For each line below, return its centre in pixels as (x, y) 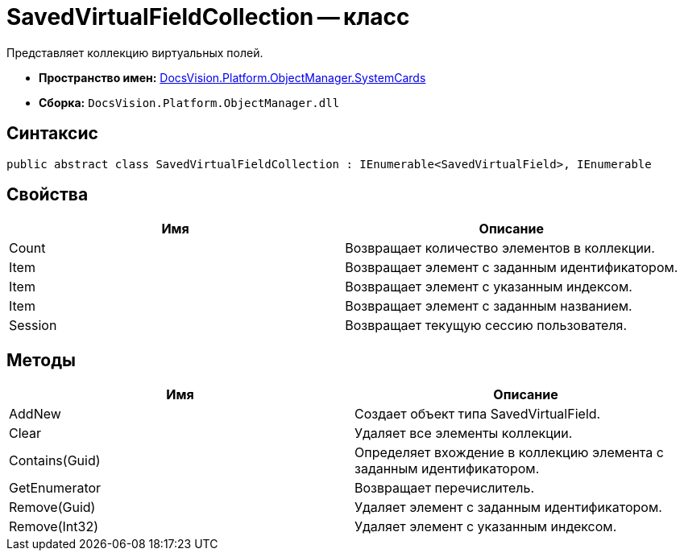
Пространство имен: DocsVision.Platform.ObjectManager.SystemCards (232, 77)
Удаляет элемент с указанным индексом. (486, 527)
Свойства (48, 195)
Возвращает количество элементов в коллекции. (500, 248)
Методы (41, 360)
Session (33, 326)
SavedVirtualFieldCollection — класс (208, 17)
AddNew (35, 414)
